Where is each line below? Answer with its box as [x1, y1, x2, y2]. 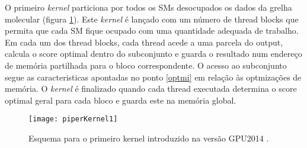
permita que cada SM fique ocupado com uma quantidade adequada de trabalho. [5, 24, 299, 37]
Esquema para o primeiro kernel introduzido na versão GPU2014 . [28, 132, 269, 144]
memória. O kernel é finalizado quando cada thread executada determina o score [5, 82, 297, 95]
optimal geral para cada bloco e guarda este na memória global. [5, 94, 236, 106]
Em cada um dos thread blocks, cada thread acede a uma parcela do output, [5, 36, 283, 48]
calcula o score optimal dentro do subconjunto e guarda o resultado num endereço [5, 47, 302, 60]
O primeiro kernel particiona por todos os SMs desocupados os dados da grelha [5, 1, 292, 13]
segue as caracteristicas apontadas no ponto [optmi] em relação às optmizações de [5, 70, 302, 83]
